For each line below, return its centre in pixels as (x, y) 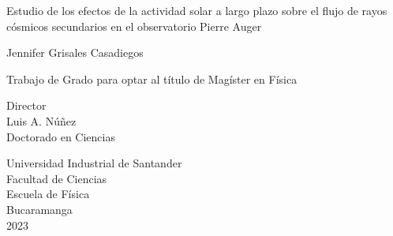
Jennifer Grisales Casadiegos (75, 52)
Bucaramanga (39, 209)
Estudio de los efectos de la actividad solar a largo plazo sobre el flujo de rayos (197, 10)
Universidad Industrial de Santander (94, 163)
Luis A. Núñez (41, 120)
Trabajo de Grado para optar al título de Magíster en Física (152, 79)
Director (26, 105)
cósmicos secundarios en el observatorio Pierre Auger (134, 26)
